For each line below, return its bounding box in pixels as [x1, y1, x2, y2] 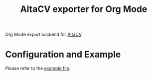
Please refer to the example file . [5, 66, 71, 72]
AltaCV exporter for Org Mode [20, 3, 148, 15]
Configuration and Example [5, 49, 121, 60]
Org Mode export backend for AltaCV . [5, 31, 83, 38]
